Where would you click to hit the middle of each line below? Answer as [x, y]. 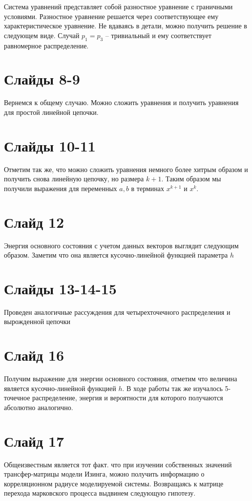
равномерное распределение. [46, 45]
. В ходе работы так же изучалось [172, 388]
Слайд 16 [34, 355]
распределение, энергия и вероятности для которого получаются [128, 398]
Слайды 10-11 [50, 145]
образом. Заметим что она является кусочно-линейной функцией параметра [116, 255]
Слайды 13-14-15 [60, 288]
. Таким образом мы [191, 179]
